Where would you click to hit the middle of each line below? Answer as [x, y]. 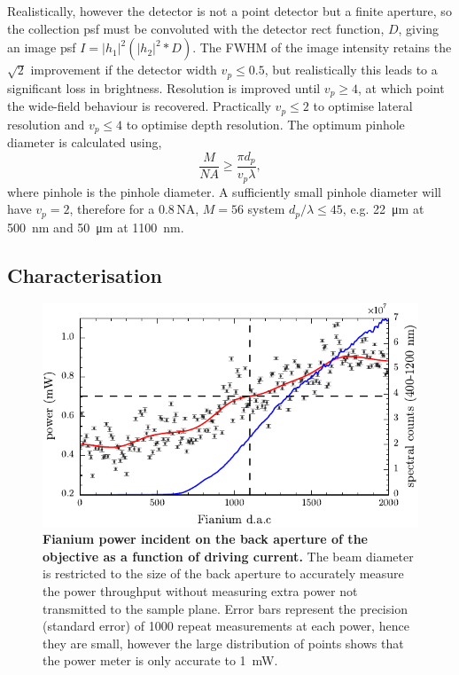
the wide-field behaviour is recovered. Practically [139, 106]
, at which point [401, 87]
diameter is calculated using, [85, 142]
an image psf [42, 47]
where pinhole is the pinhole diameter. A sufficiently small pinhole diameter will [224, 191]
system [266, 209]
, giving [419, 28]
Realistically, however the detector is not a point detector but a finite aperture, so [229, 11]
